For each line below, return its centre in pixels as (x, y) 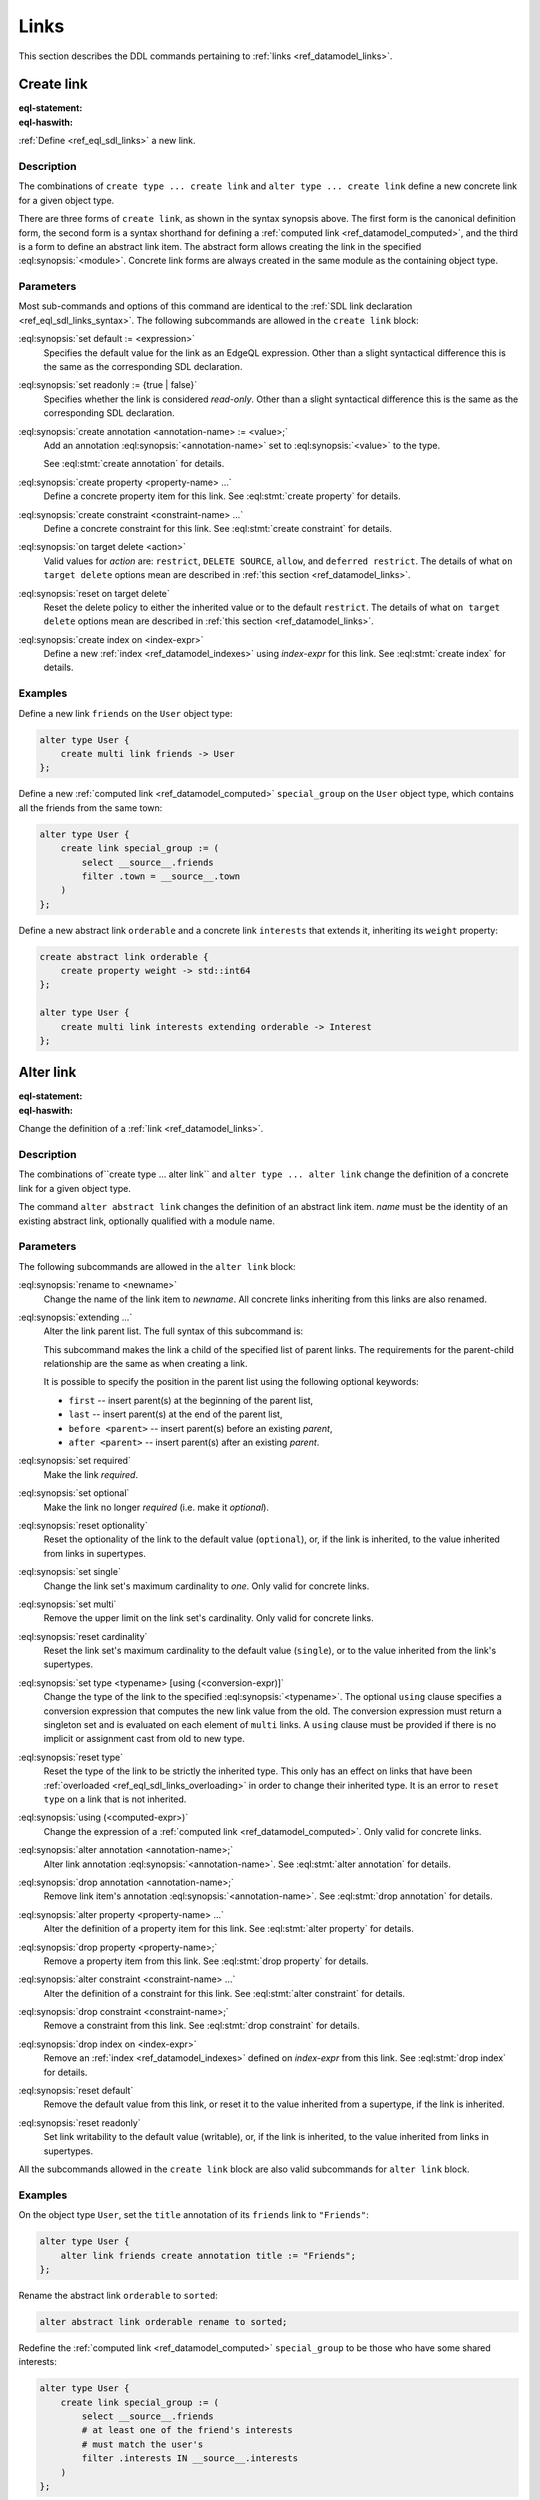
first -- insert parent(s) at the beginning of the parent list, (191, 1400)
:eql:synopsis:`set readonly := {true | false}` (108, 385)
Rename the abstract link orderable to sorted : (118, 2295)
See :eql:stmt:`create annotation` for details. (134, 464)
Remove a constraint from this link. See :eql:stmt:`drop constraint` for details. (201, 2026)
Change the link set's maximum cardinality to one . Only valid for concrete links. (206, 1586)
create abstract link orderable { (124, 956)
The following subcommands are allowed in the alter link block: (157, 1266)
